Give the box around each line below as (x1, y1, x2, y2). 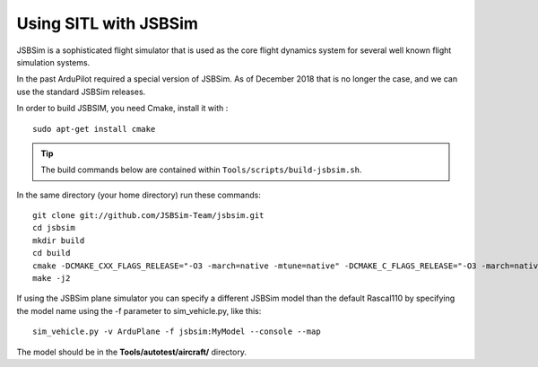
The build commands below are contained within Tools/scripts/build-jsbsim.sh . (40, 164, 362, 175)
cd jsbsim (32, 223, 75, 233)
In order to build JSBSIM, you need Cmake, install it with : (16, 103, 229, 114)
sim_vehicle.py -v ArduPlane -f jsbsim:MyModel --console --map (32, 327, 322, 336)
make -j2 (32, 274, 71, 284)
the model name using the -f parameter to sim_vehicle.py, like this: (16, 305, 262, 316)
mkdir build (32, 235, 85, 246)
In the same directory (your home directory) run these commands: (16, 189, 262, 200)
